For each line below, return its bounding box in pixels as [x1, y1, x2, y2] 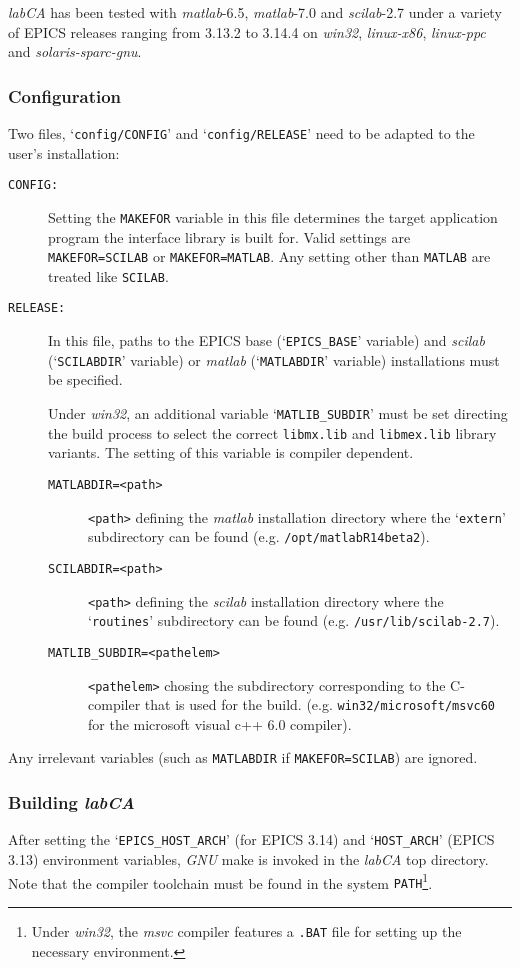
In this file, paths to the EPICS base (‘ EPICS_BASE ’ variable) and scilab [48, 330, 485, 351]
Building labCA [8, 790, 136, 815]
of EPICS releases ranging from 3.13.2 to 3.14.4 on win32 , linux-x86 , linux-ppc [8, 21, 486, 42]
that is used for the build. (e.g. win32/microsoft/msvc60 [144, 694, 496, 715]
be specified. [48, 369, 123, 390]
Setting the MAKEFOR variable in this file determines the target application [48, 206, 498, 227]
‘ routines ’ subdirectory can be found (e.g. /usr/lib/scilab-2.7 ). [88, 610, 500, 631]
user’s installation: [8, 142, 120, 163]
